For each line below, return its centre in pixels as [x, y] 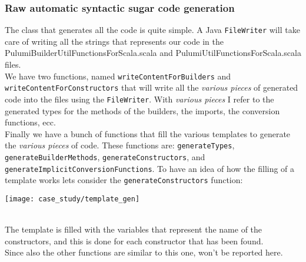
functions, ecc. [30, 122]
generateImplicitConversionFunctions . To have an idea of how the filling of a [150, 168]
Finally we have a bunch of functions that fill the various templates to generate [148, 133]
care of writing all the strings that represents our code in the [114, 41]
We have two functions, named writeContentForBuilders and [118, 76]
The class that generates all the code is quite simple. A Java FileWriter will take [152, 30]
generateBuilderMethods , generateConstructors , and [105, 157]
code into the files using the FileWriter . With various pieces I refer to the [139, 99]
